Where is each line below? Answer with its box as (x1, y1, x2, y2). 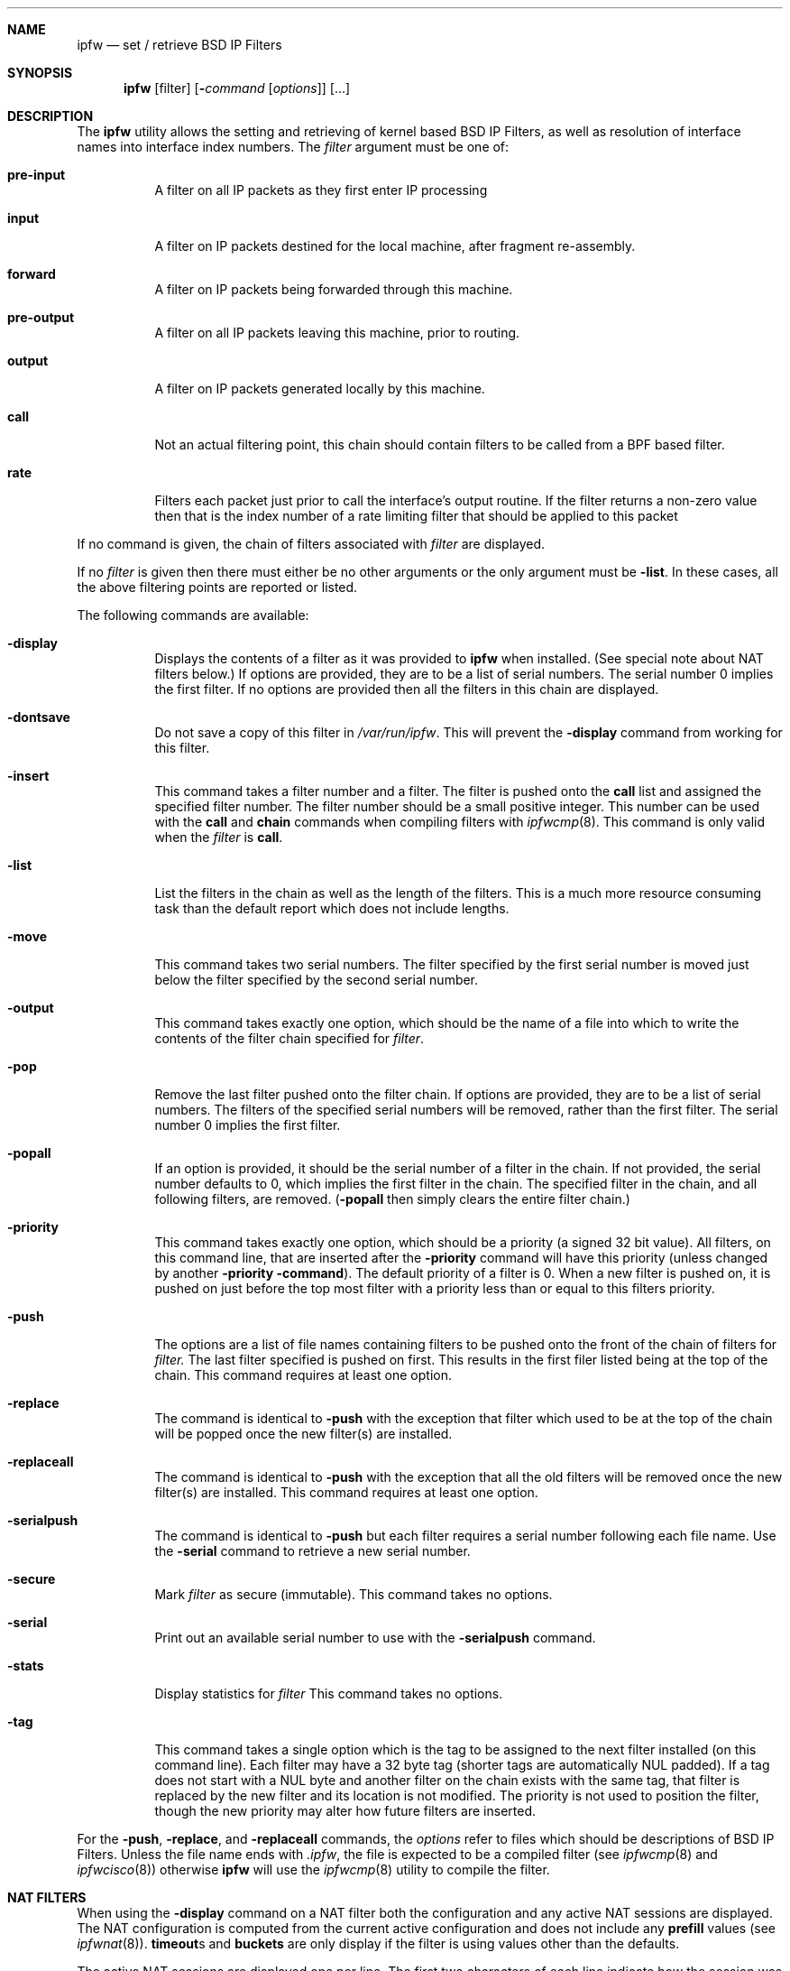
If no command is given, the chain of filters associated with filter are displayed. (77, 536, 546, 551)
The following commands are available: (77, 607, 309, 623)
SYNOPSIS (7, 65, 73, 80)
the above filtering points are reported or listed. (77, 579, 358, 595)
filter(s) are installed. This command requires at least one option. (154, 1485, 538, 1500)
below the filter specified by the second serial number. (154, 972, 479, 987)
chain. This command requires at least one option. (154, 1367, 452, 1383)
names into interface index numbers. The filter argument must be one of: (77, 139, 510, 154)
